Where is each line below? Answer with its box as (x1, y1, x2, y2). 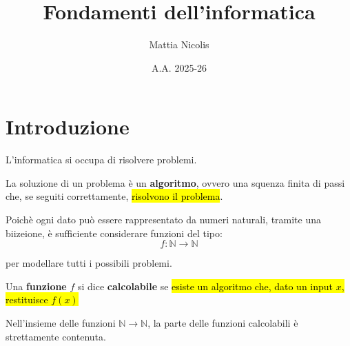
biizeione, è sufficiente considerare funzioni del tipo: (6, 225, 223, 240)
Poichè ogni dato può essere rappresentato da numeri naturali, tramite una (6, 212, 322, 227)
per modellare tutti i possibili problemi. (6, 256, 172, 270)
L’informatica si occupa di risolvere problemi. (6, 152, 197, 167)
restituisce (6, 292, 48, 307)
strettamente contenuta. (6, 329, 106, 343)
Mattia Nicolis (149, 37, 209, 52)
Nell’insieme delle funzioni (6, 316, 116, 329)
